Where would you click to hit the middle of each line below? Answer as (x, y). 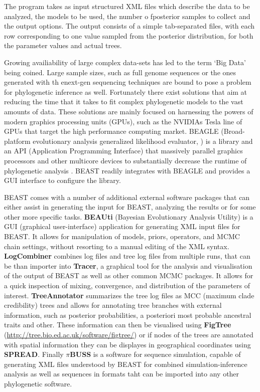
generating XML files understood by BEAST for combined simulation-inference (126, 364)
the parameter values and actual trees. (63, 45)
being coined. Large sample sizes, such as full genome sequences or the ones (120, 72)
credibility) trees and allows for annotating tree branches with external (113, 305)
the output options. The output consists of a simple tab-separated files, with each (129, 26)
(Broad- (233, 131)
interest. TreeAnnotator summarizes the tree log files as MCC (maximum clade (129, 295)
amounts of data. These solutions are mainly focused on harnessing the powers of (129, 111)
